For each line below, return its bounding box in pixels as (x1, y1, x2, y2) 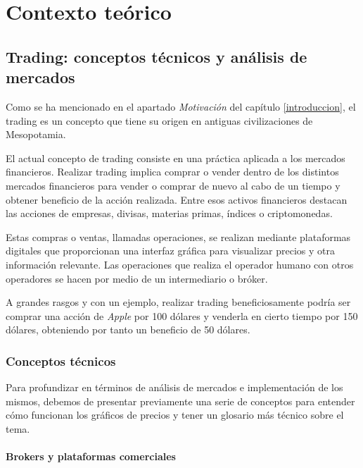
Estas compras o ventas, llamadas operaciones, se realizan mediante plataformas (6, 229, 351, 244)
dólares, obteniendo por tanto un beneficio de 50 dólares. (6, 322, 250, 337)
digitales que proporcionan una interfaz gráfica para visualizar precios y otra (6, 243, 336, 258)
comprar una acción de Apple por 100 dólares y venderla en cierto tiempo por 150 (6, 308, 358, 323)
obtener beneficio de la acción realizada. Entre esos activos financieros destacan (6, 192, 348, 207)
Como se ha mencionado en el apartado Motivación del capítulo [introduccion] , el (6, 99, 356, 113)
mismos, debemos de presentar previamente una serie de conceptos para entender (6, 393, 355, 408)
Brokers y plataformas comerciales (6, 449, 176, 464)
